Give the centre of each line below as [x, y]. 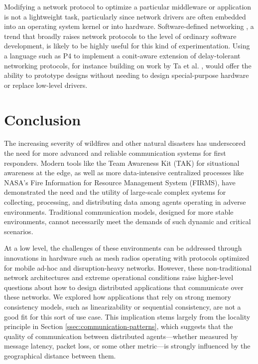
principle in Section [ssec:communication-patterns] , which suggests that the [119, 326]
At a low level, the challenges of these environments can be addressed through [123, 248]
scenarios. [19, 231]
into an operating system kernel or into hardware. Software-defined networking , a [129, 26]
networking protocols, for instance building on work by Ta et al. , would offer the [128, 65]
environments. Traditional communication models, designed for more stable [119, 211]
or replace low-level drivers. [46, 85]
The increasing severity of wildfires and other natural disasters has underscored [125, 143]
